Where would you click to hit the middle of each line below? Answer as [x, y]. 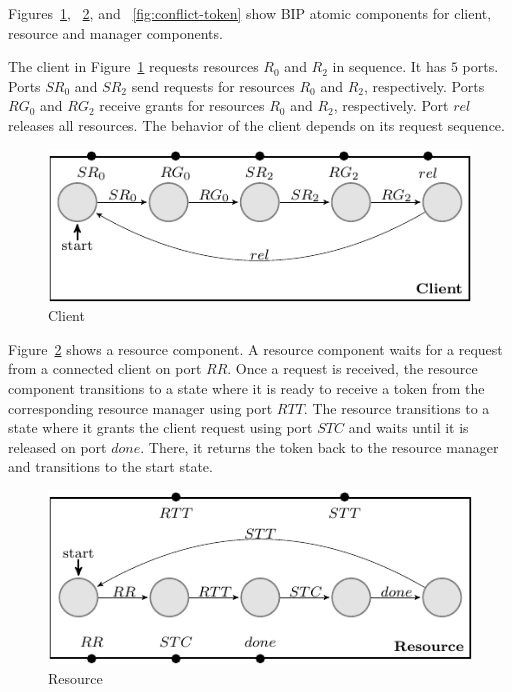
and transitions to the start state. [110, 466]
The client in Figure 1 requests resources [133, 66]
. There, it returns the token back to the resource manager [319, 446]
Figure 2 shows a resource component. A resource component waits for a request [255, 348]
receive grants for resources [182, 105]
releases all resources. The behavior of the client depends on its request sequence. [256, 124]
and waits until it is [408, 427]
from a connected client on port [105, 368]
